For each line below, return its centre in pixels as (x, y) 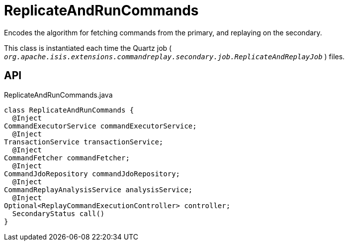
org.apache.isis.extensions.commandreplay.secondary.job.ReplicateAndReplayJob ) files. (174, 56)
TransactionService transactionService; (84, 142)
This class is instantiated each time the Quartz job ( (88, 48)
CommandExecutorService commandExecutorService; (100, 126)
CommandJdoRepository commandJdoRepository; (92, 174)
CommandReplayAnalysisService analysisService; (98, 189)
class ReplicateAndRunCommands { (69, 110)
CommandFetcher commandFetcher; (67, 158)
